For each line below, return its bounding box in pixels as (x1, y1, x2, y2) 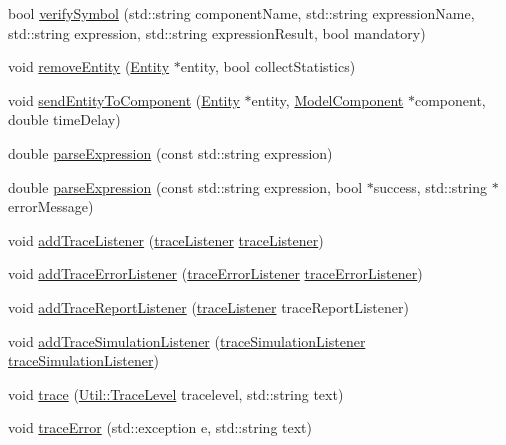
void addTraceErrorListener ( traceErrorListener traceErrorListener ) (8, 263, 423, 284)
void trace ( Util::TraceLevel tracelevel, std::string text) (8, 383, 344, 404)
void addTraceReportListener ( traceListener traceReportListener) (8, 296, 409, 317)
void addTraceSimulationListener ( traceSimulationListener (8, 330, 366, 351)
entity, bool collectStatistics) (180, 56, 356, 77)
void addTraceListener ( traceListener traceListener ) (8, 229, 324, 250)
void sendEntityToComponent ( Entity (8, 89, 240, 110)
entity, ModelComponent (251, 89, 404, 110)
